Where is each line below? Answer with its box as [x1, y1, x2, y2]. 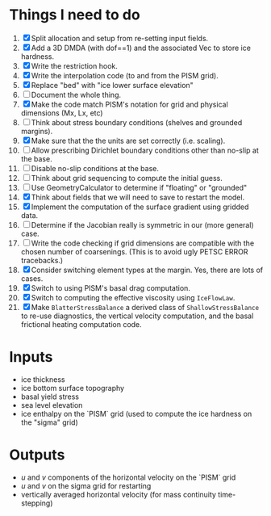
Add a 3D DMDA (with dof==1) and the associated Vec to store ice [31, 43, 251, 52]
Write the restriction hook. [31, 61, 118, 70]
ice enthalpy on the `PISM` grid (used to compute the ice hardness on [20, 409, 252, 418]
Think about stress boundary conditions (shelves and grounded [31, 117, 243, 127]
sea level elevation [20, 400, 83, 409]
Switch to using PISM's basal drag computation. [31, 283, 190, 292]
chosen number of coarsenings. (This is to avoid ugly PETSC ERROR [20, 246, 248, 256]
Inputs [9, 348, 53, 367]
